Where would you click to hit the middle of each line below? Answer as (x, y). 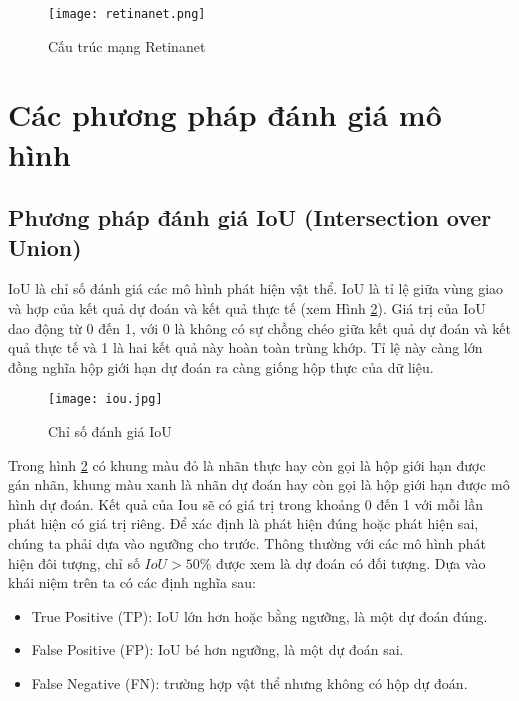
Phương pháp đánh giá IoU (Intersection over (250, 217)
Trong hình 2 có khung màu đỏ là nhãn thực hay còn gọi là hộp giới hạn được (247, 464)
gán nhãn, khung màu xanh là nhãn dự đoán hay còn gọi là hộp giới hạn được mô (259, 484)
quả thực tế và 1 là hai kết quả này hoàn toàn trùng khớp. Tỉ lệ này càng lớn (245, 347)
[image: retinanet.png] (127, 14)
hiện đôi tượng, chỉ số (74, 562)
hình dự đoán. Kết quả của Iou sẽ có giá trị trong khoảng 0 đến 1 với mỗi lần (246, 503)
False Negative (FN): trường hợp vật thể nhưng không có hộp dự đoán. (249, 682)
